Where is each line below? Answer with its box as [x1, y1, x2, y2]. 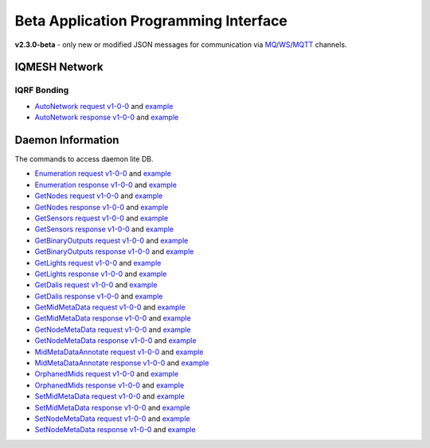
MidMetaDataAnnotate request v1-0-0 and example [34, 347, 204, 356]
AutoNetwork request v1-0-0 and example [34, 101, 174, 111]
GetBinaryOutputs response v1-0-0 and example [34, 247, 194, 256]
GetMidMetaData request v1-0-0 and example [34, 302, 186, 312]
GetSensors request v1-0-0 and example [34, 213, 169, 223]
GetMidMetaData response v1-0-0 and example [34, 314, 191, 323]
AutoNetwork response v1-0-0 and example [34, 112, 179, 123]
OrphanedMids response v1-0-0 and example [34, 380, 185, 390]
